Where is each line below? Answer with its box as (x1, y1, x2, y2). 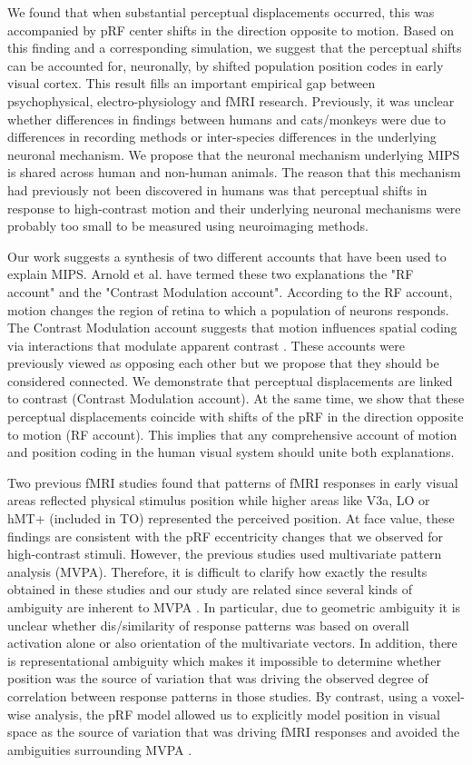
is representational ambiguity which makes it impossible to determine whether (7, 651, 442, 670)
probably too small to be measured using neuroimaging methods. (7, 216, 369, 235)
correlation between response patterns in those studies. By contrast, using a (7, 686, 428, 705)
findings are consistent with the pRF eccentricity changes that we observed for (7, 526, 444, 545)
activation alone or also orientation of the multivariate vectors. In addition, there (7, 633, 457, 652)
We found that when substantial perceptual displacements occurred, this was (7, 3, 435, 21)
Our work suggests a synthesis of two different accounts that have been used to (7, 246, 447, 265)
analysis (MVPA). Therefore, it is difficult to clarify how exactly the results (7, 561, 428, 581)
